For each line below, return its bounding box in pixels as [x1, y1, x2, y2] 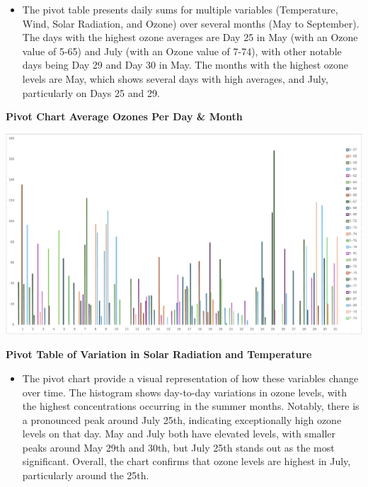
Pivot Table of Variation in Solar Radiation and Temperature [6, 347, 312, 362]
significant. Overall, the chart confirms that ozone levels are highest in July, [22, 454, 351, 469]
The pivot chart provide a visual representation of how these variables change [22, 370, 359, 385]
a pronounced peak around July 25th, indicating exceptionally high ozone [22, 412, 342, 427]
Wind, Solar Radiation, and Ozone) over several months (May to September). [22, 16, 360, 30]
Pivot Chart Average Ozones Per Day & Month [6, 109, 243, 124]
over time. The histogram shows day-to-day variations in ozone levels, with [22, 384, 347, 399]
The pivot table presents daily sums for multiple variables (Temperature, [22, 2, 338, 16]
